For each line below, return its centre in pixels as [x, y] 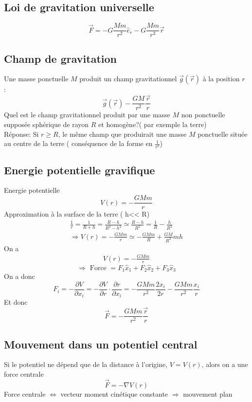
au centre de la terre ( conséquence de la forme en [78, 143]
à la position [221, 79]
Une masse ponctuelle [36, 79]
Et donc [16, 302]
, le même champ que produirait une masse [122, 134]
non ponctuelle [203, 115]
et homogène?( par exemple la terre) [153, 124]
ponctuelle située [223, 134]
